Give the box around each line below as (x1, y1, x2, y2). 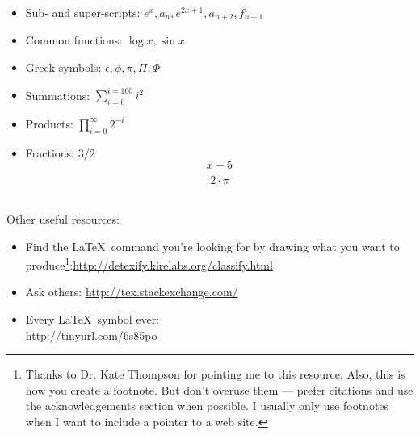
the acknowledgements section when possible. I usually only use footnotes (25, 397, 389, 414)
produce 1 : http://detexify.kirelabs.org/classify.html (25, 254, 273, 273)
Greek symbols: (25, 59, 102, 76)
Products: (25, 115, 73, 132)
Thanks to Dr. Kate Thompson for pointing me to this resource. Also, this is (25, 366, 405, 383)
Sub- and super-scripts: (25, 4, 141, 20)
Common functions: (25, 31, 123, 48)
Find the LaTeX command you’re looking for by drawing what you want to (25, 237, 400, 254)
